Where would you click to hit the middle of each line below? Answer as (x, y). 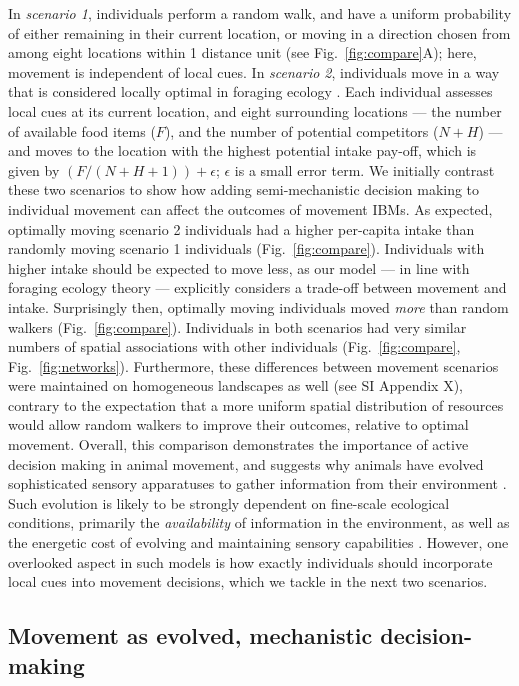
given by (34, 169)
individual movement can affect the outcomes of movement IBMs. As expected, (250, 208)
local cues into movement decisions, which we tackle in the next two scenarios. (248, 581)
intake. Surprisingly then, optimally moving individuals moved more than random (258, 306)
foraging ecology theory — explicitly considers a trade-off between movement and (257, 287)
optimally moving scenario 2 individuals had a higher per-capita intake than (241, 228)
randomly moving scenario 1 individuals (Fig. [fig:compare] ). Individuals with (246, 248)
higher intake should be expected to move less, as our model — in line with (239, 267)
